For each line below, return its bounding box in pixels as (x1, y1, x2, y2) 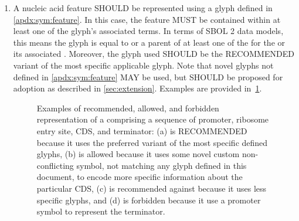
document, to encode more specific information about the (36, 171, 243, 183)
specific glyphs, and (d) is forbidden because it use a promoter (36, 193, 261, 206)
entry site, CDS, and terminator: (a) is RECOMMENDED (36, 124, 247, 137)
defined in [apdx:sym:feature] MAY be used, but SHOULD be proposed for (13, 70, 283, 83)
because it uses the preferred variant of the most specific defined (36, 136, 268, 148)
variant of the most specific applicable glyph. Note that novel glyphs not (13, 59, 274, 71)
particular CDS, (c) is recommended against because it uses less (36, 182, 267, 194)
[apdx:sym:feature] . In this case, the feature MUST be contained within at (13, 13, 281, 25)
